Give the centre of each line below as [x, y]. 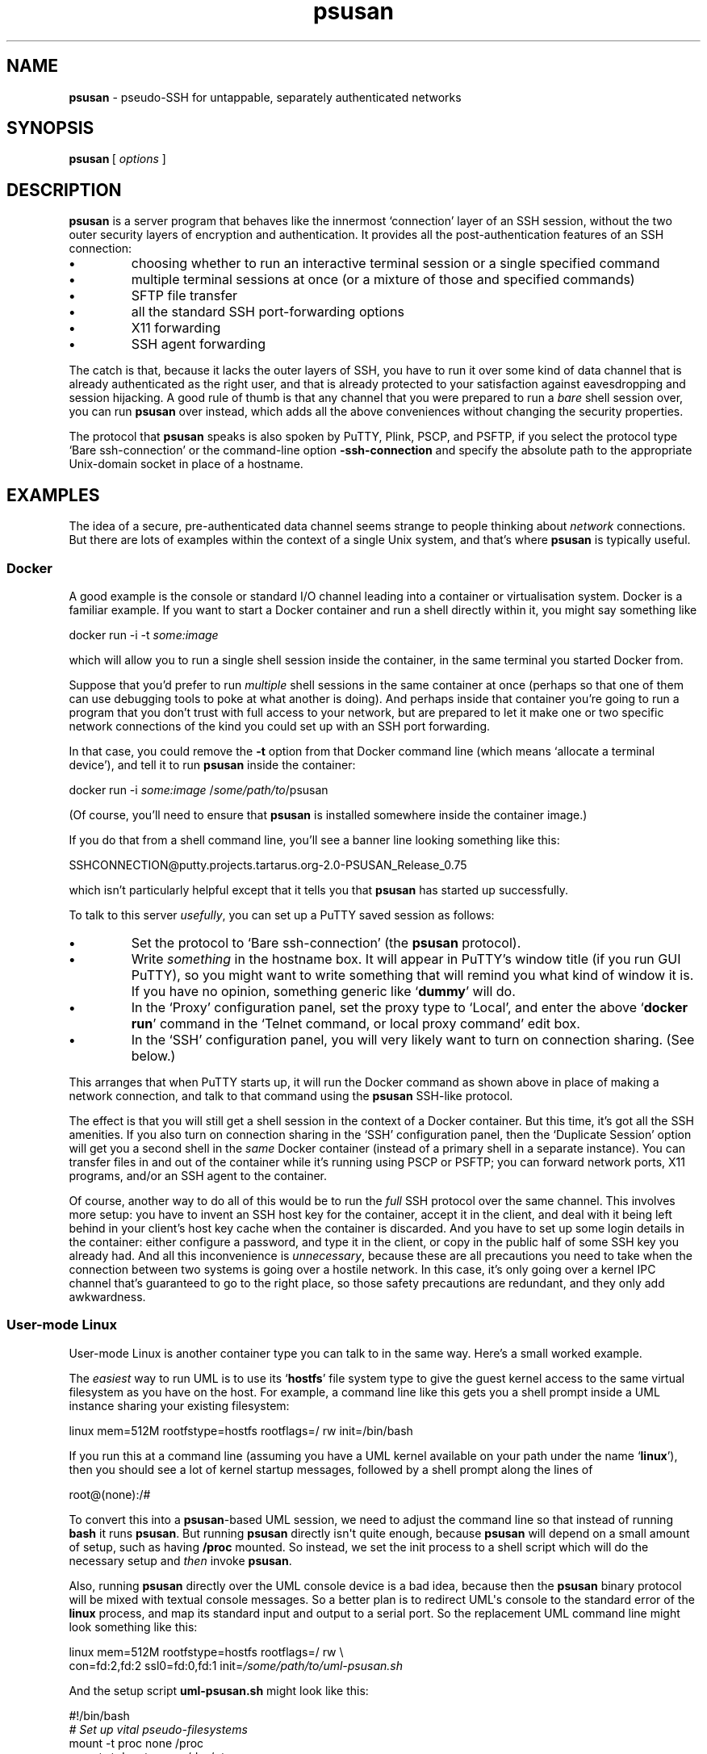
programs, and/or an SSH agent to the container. [198, 1175]
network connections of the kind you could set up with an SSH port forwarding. [280, 726]
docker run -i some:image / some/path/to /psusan [199, 789]
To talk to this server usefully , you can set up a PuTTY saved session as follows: [282, 915]
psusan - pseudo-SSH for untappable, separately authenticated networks [265, 97]
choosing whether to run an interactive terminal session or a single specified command [395, 264]
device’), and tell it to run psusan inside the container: [212, 764]
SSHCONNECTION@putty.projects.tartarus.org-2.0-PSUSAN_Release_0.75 [268, 864]
